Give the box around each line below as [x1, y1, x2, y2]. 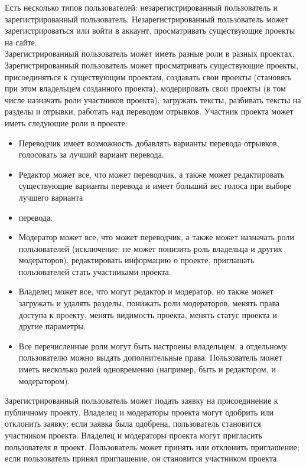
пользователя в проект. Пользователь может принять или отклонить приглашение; [5, 440, 300, 453]
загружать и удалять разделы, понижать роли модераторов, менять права [18, 297, 280, 309]
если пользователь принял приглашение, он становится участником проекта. [5, 452, 279, 464]
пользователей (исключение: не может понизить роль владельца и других [18, 242, 282, 254]
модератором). [18, 374, 70, 387]
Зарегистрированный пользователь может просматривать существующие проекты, [5, 58, 298, 71]
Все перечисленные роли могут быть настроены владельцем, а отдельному [18, 339, 288, 352]
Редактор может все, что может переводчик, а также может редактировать [18, 168, 285, 180]
